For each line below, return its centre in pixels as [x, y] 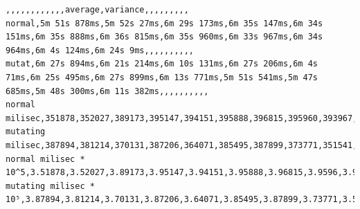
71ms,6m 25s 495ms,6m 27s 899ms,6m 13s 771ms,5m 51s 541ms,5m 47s [162, 77]
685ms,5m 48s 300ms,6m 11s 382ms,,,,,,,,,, [107, 91]
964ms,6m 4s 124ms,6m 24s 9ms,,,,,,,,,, [100, 50]
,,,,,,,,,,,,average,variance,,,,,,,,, [97, 10]
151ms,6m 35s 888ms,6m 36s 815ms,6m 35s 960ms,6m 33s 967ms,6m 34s [164, 37]
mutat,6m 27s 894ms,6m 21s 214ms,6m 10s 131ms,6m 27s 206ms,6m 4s [162, 64]
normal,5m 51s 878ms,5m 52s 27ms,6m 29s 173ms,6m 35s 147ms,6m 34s [164, 23]
